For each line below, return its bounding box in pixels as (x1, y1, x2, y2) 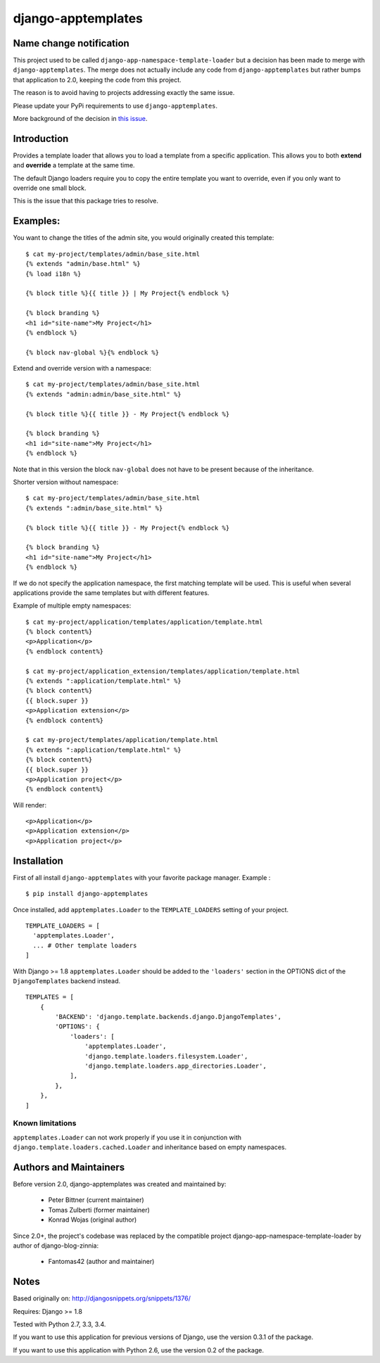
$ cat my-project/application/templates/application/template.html (25, 617, 263, 626)
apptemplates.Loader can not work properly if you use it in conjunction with (13, 1133, 242, 1141)
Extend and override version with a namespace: (13, 364, 151, 373)
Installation (13, 855, 63, 866)
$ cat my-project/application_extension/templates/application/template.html (25, 667, 300, 675)
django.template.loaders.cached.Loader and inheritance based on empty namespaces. (13, 1143, 287, 1151)
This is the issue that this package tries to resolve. (13, 197, 158, 205)
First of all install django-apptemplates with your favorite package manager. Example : (13, 873, 271, 882)
